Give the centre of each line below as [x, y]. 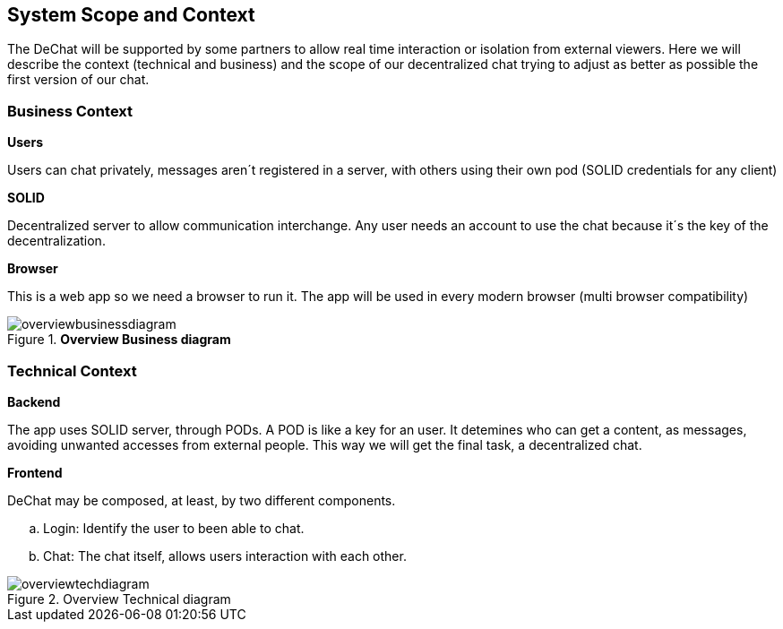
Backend [34, 401]
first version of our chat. [78, 80]
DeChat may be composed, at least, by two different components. [202, 500]
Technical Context [72, 371]
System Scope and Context [131, 15]
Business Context [70, 111]
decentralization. [56, 241]
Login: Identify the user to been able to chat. [174, 528]
